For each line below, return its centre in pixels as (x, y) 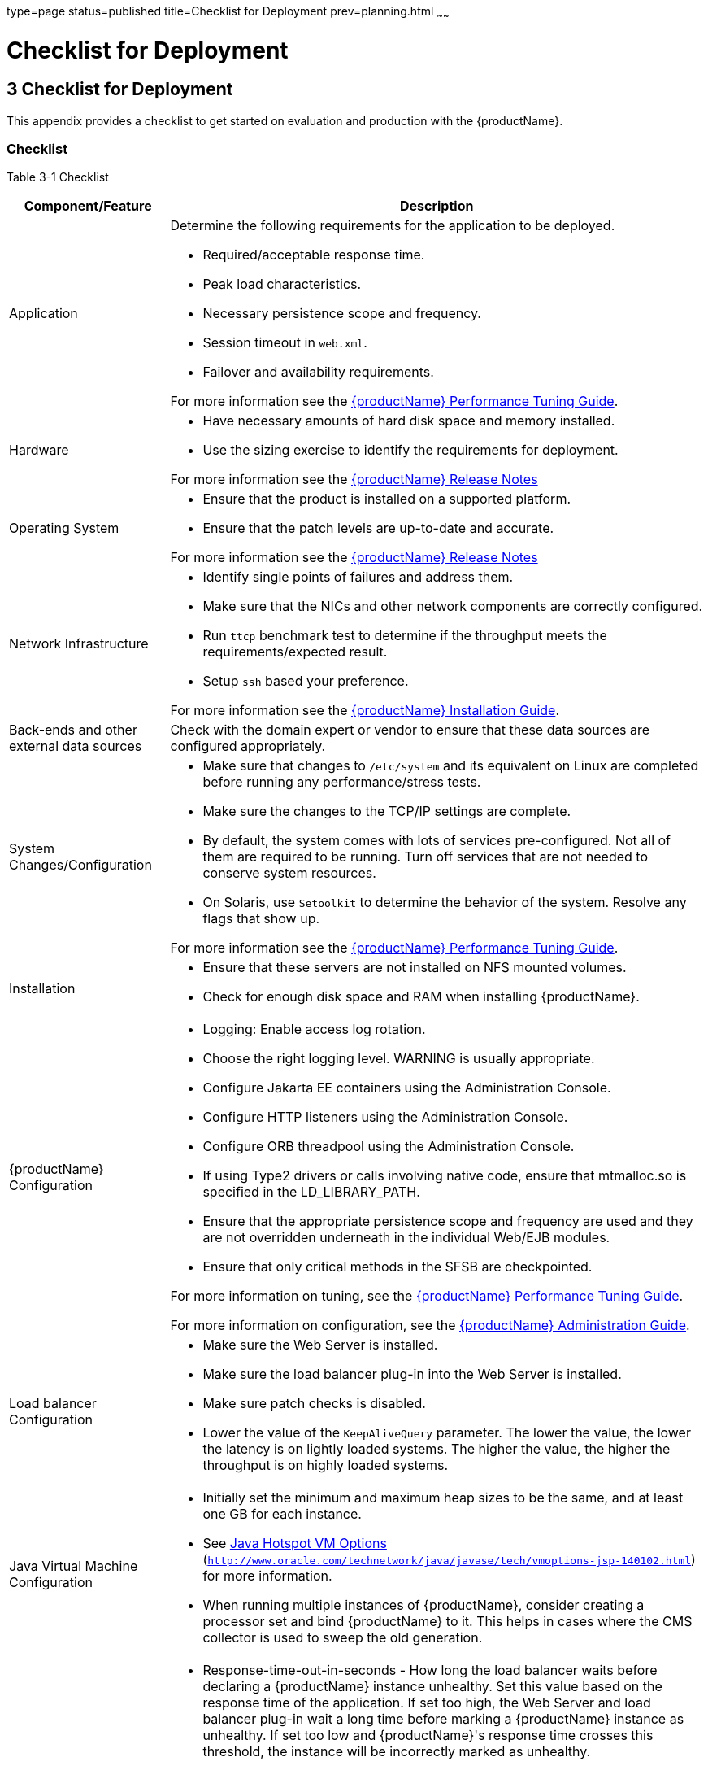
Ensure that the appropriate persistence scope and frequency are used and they (448, 1221)
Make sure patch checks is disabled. (314, 1404)
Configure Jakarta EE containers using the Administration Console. (407, 1088)
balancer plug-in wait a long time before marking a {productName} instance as (443, 1719)
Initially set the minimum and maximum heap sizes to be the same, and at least (443, 1498)
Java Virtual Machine (74, 1566)
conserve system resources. (289, 873)
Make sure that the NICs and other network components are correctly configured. (453, 606)
